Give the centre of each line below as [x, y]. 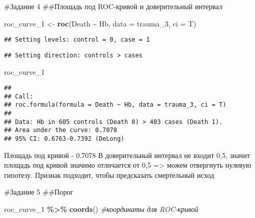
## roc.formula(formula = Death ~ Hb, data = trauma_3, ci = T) [115, 105]
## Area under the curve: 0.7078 [61, 130]
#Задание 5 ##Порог [39, 192]
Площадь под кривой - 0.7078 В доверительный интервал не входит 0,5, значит [127, 155]
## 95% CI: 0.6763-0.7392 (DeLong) [64, 139]
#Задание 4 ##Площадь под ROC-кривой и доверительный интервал [114, 6]
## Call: [19, 96]
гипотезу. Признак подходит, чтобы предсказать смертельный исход [109, 175]
